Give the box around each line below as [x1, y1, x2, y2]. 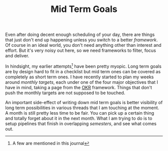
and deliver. [5, 53, 29, 59]
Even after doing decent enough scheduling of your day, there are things [5, 31, 155, 38]
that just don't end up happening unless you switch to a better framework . [5, 37, 158, 43]
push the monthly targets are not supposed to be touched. [5, 90, 125, 96]
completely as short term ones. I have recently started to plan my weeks [5, 74, 154, 80]
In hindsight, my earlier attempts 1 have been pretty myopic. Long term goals [5, 62, 161, 69]
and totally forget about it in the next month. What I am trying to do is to [5, 115, 152, 121]
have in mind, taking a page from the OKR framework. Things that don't [5, 84, 152, 90]
